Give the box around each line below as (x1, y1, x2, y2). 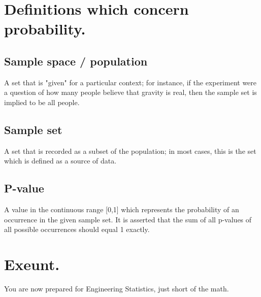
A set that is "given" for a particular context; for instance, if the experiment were (4, 77, 257, 87)
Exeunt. (4, 254, 60, 275)
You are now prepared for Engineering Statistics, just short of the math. (4, 283, 229, 294)
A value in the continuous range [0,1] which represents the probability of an (4, 204, 239, 215)
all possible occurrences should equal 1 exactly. (4, 224, 150, 235)
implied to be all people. (4, 96, 80, 107)
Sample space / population (4, 53, 148, 69)
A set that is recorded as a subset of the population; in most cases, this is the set (4, 145, 256, 156)
